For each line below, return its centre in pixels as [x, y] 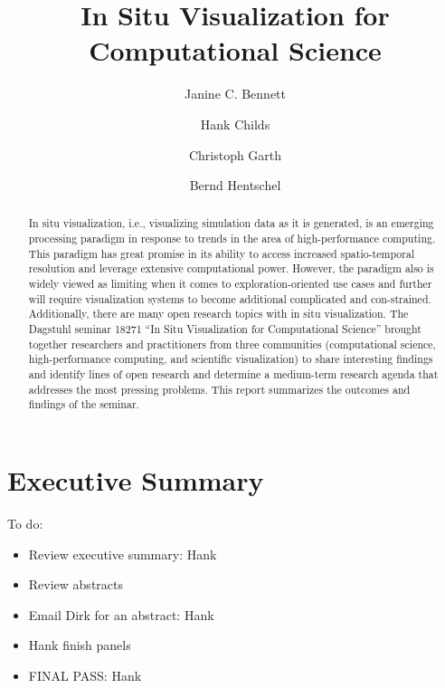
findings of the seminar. [84, 404]
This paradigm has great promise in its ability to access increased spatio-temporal [222, 253]
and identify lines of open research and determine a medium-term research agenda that [233, 374]
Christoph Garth [235, 154]
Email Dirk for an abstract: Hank [121, 614]
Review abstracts [76, 584]
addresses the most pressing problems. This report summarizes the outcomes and [219, 389]
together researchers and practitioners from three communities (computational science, [232, 344]
